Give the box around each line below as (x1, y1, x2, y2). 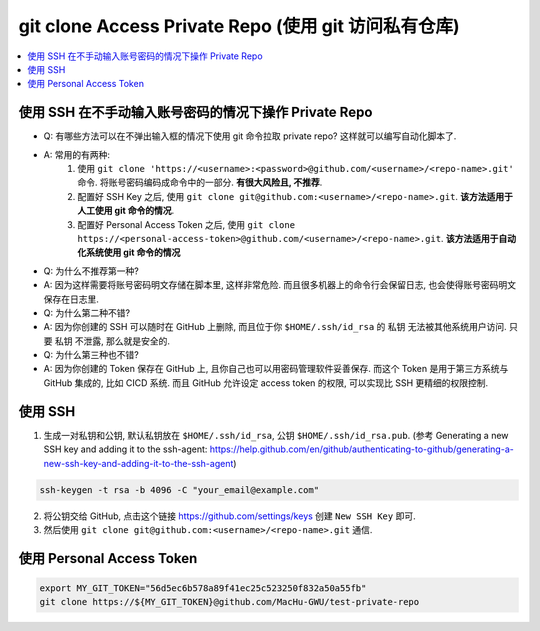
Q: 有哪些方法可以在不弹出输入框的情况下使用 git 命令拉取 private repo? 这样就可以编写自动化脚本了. (43, 130, 457, 142)
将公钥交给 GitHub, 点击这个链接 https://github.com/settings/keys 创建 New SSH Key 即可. (43, 510, 416, 522)
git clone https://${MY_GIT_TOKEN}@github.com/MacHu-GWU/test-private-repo (39, 596, 420, 608)
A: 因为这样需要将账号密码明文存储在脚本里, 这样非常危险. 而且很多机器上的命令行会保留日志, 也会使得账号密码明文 (43, 279, 517, 291)
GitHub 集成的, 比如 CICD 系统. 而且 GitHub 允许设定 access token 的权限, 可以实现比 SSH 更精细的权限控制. (43, 376, 489, 389)
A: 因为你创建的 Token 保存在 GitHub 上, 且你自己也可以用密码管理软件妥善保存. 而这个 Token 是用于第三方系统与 (43, 363, 509, 375)
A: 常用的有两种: (43, 148, 110, 160)
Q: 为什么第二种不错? (43, 306, 130, 319)
